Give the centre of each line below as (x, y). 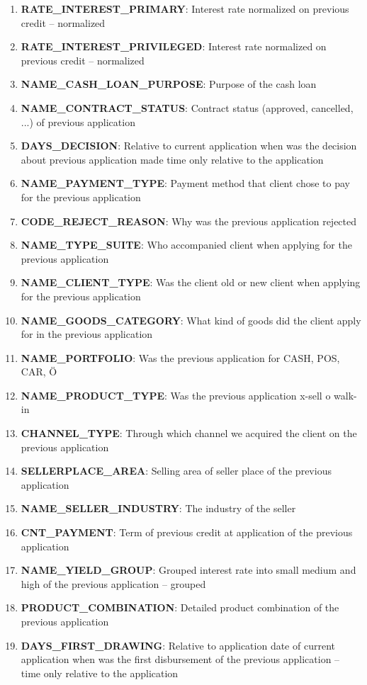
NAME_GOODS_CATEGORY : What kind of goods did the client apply (191, 320)
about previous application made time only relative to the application (172, 159)
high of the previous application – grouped (113, 583)
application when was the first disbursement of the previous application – (180, 659)
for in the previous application (87, 334)
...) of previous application (78, 121)
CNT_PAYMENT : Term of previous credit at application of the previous (187, 532)
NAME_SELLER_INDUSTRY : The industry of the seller (158, 508)
